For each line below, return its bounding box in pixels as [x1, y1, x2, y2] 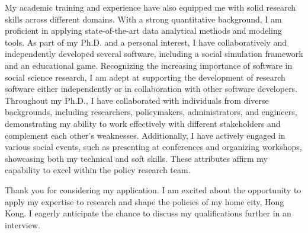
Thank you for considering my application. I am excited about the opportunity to [5, 183, 301, 196]
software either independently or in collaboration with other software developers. [5, 82, 298, 95]
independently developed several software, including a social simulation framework [5, 47, 303, 60]
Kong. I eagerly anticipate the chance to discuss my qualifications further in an [5, 207, 291, 219]
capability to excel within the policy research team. [5, 164, 191, 176]
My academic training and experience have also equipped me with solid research [5, 1, 296, 13]
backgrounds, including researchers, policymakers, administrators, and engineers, [5, 106, 297, 118]
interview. [5, 218, 40, 231]
